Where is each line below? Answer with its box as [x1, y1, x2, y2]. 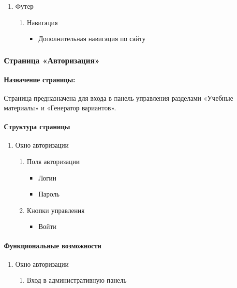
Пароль [38, 189, 59, 199]
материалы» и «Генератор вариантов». [4, 103, 116, 113]
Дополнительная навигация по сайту [38, 33, 146, 44]
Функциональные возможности [4, 240, 102, 250]
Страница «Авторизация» [4, 54, 100, 66]
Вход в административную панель [27, 275, 127, 285]
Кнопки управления [27, 205, 85, 215]
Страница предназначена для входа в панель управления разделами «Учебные [4, 93, 233, 103]
